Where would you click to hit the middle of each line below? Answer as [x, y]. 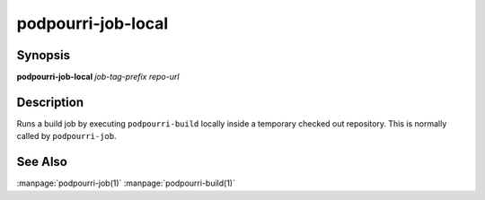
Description [50, 102]
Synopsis [44, 55]
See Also [42, 162]
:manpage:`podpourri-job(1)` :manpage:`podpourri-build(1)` [126, 183]
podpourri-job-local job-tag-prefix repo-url [98, 77]
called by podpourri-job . [66, 136]
